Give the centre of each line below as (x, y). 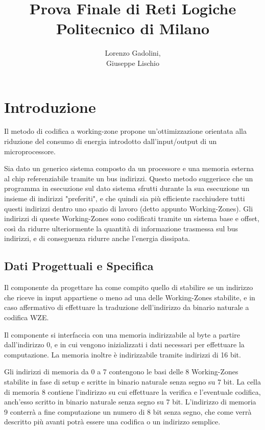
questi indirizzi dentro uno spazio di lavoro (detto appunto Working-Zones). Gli (129, 208)
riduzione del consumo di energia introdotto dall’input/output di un (111, 141)
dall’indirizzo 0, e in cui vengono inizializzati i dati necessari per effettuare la (124, 344)
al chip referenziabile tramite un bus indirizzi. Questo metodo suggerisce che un (129, 178)
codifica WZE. (27, 317)
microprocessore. (30, 151)
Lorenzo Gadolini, (133, 53)
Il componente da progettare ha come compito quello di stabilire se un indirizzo (129, 287)
